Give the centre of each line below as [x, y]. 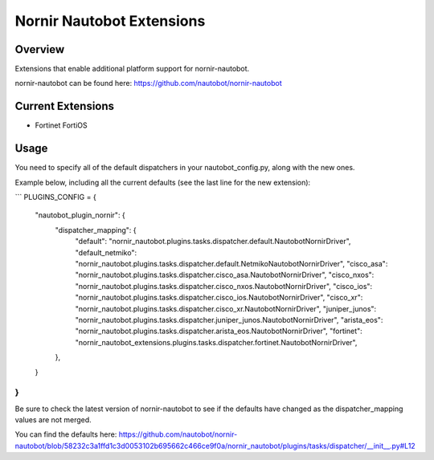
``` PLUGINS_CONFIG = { [55, 197]
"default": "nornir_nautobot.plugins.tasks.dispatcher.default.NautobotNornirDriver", [213, 242]
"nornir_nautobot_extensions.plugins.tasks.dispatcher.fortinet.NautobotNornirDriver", [216, 342]
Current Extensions [65, 106]
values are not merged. [53, 420]
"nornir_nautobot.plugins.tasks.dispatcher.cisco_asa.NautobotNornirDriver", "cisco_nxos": [225, 275]
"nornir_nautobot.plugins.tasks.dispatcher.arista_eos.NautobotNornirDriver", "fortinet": [219, 331]
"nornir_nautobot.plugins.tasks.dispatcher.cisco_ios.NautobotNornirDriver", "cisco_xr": [219, 298]
